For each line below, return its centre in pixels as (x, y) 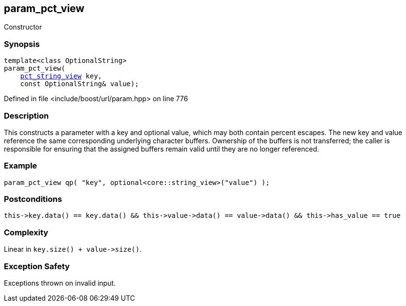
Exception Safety (37, 266)
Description (26, 115)
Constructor (23, 27)
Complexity (26, 232)
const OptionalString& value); (80, 84)
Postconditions (33, 199)
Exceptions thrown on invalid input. (60, 283)
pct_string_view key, (61, 76)
